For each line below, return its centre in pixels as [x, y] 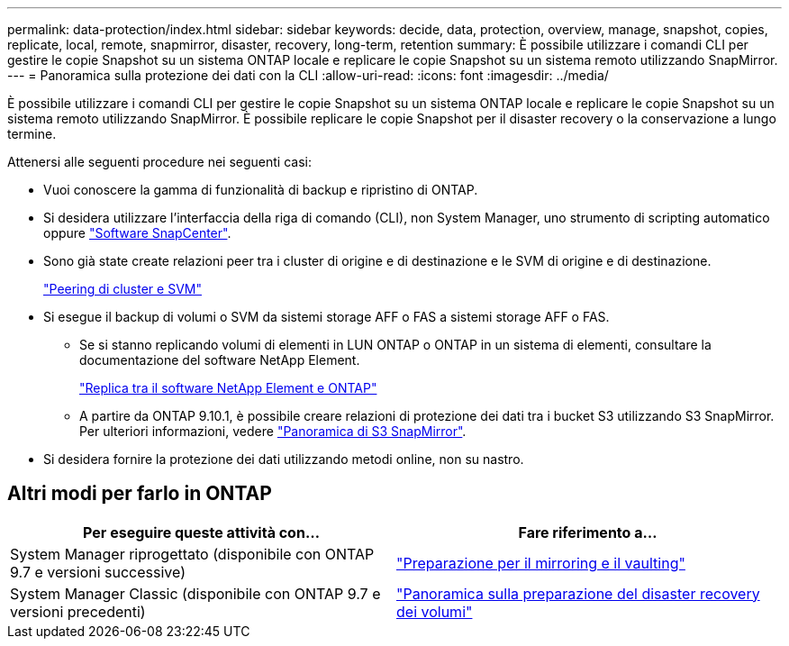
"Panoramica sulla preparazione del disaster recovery [578, 593]
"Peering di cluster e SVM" [122, 289]
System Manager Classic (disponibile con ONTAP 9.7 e [195, 593]
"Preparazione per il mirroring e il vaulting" [541, 563]
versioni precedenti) [78, 611]
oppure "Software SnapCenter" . [137, 233]
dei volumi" [435, 611]
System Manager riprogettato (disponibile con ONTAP [192, 554]
